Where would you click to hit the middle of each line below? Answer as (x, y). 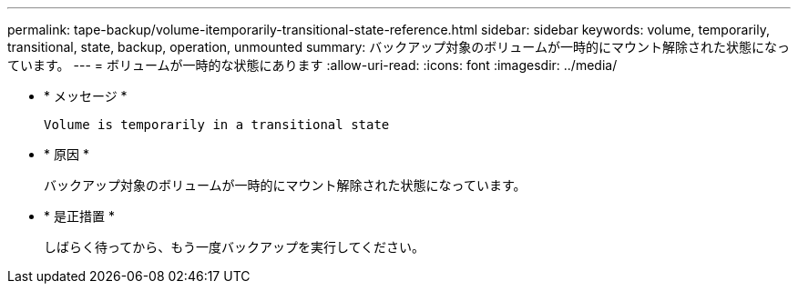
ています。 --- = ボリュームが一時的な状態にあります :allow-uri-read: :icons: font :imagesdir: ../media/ (312, 65)
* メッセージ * (86, 96)
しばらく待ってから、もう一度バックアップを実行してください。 (235, 247)
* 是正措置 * (79, 216)
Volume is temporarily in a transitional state (217, 125)
